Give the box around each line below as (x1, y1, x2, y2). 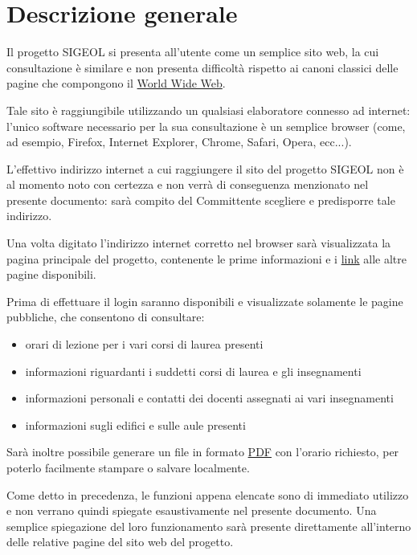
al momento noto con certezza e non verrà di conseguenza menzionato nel (6, 176, 369, 193)
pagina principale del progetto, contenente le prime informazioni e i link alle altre (6, 250, 407, 267)
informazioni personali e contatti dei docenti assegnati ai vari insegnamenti (25, 390, 394, 406)
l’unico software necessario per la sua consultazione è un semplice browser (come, (6, 117, 406, 134)
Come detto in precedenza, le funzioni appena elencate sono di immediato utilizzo (6, 486, 409, 503)
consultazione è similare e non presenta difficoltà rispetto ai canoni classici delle (6, 59, 399, 75)
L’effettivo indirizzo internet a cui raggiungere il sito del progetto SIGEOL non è (6, 160, 404, 177)
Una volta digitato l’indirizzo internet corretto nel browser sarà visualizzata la (6, 235, 391, 251)
